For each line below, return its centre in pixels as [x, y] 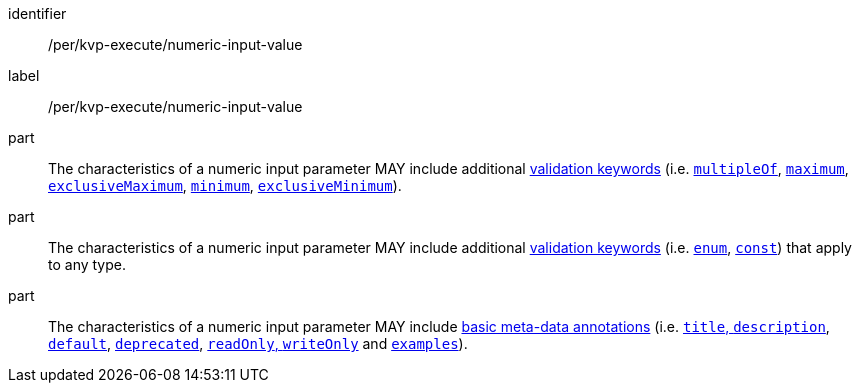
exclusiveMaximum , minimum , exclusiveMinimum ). [225, 185]
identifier [37, 13]
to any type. [87, 264]
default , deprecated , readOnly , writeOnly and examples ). [258, 343]
